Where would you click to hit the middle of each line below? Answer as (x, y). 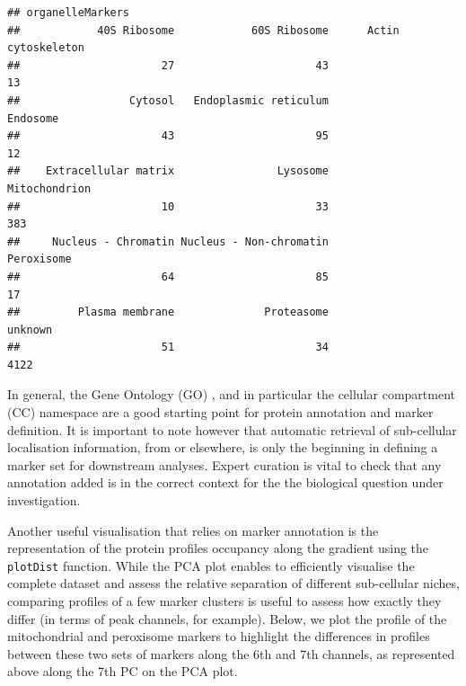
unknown (30, 330)
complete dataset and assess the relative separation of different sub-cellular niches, (233, 583)
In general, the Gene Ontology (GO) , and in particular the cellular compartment (231, 394)
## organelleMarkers (69, 13)
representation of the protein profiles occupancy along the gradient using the (218, 548)
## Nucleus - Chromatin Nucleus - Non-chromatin (168, 241)
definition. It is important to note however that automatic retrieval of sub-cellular (232, 429)
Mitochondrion (49, 188)
